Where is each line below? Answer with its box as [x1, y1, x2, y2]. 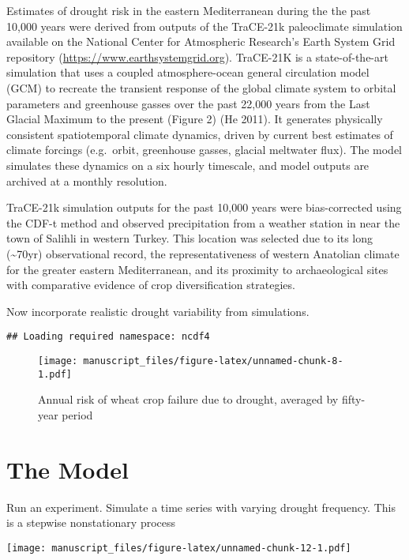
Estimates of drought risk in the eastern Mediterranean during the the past [6, 2, 371, 18]
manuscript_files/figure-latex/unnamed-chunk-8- [83, 355, 343, 366]
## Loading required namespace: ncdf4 [6, 331, 210, 343]
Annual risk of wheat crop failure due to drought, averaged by [38, 391, 339, 408]
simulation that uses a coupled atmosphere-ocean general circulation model [6, 64, 370, 81]
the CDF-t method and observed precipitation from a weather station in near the [6, 214, 400, 231]
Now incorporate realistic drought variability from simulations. [6, 303, 310, 319]
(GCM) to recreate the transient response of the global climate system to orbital [6, 79, 396, 96]
